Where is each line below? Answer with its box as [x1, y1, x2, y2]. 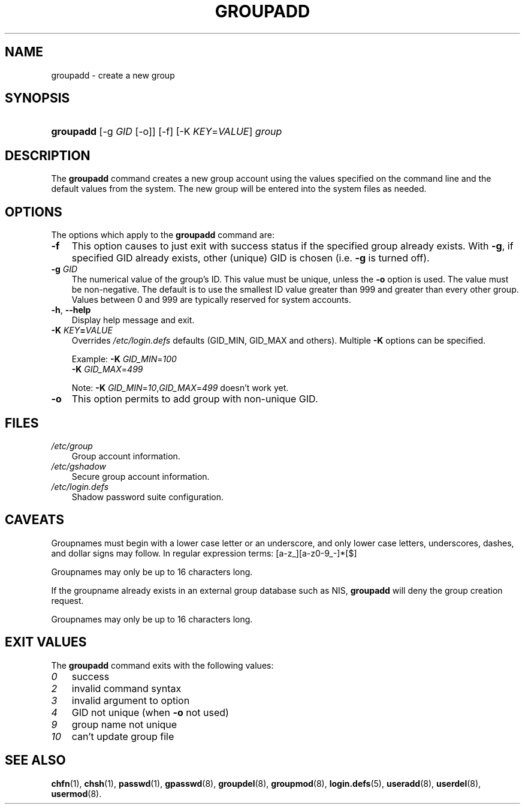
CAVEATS [5, 512, 64, 528]
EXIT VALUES [5, 634, 87, 650]
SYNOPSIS [5, 91, 70, 106]
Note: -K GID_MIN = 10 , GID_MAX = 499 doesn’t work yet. [71, 383, 289, 393]
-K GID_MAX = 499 [71, 364, 143, 375]
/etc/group [51, 440, 93, 451]
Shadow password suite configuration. [71, 491, 224, 502]
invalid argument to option [71, 694, 190, 706]
